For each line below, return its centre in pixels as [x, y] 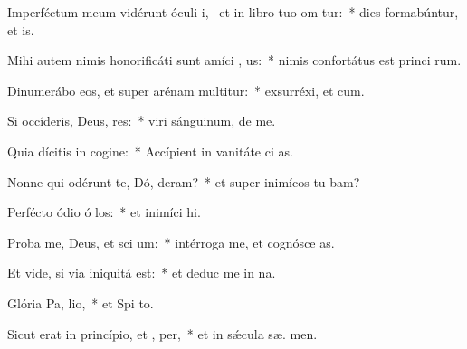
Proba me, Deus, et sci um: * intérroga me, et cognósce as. [171, 242]
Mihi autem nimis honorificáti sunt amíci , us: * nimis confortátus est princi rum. [234, 60]
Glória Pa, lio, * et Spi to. [81, 302]
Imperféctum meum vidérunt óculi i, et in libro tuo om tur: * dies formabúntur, [233, 12]
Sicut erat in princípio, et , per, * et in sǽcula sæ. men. [162, 333]
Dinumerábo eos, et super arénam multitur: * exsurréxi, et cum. [186, 90]
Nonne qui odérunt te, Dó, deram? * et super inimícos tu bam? [184, 181]
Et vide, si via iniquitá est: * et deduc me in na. [142, 273]
